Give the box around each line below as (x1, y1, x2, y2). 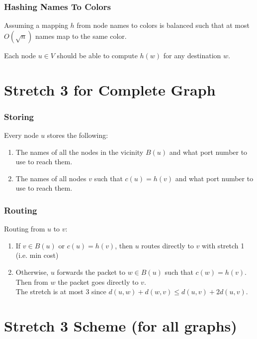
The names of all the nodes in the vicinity (15, 146, 144, 157)
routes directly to (141, 240, 194, 250)
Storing (4, 110, 34, 122)
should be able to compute (57, 50, 138, 60)
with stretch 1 (201, 240, 245, 250)
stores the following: (47, 130, 108, 140)
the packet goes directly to (58, 276, 139, 287)
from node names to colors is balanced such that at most (77, 20, 250, 30)
